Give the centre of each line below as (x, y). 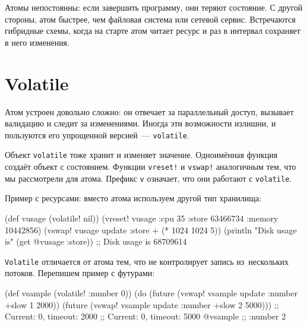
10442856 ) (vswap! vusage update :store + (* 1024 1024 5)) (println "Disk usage (151, 230)
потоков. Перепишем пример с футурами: (80, 273)
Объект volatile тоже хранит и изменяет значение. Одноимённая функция (141, 155)
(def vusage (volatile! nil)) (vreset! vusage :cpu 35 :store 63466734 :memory (142, 218)
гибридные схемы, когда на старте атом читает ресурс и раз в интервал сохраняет (153, 31)
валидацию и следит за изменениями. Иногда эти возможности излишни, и (140, 123)
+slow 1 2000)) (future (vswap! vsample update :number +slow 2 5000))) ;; (142, 304)
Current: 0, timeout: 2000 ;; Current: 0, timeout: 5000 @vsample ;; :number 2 (145, 316)
